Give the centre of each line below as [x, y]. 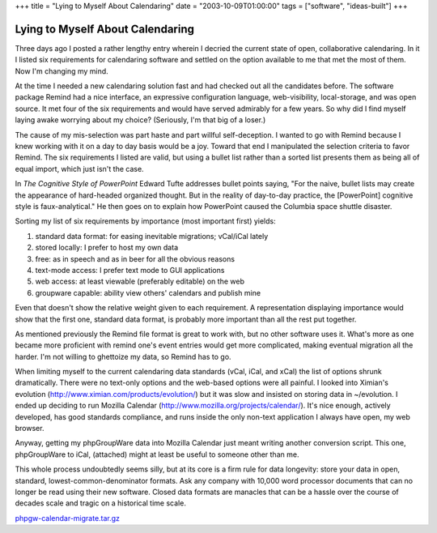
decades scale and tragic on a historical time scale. [100, 503]
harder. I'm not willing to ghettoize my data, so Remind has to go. [123, 356]
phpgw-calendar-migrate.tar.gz [68, 518]
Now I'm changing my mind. [62, 71]
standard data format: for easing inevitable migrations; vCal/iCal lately [152, 236]
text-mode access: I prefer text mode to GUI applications [130, 270]
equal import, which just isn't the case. [80, 168]
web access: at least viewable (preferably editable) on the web [140, 281]
